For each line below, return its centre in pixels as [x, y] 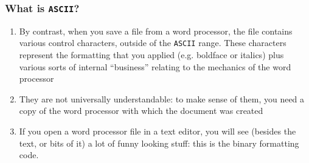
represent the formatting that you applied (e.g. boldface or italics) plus [151, 55]
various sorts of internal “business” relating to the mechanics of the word [155, 66]
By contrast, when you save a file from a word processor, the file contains [156, 31]
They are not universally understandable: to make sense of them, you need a [162, 98]
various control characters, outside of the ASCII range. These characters [153, 43]
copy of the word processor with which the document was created [141, 111]
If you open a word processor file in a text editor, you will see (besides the [158, 131]
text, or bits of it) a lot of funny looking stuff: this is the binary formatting [159, 143]
